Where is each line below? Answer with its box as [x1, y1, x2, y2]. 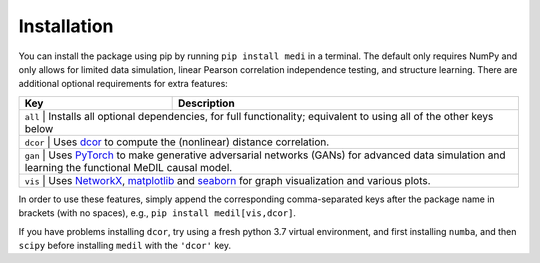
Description [177, 96, 235, 110]
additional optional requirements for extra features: [18, 78, 229, 90]
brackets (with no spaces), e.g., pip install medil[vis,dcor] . [18, 207, 297, 219]
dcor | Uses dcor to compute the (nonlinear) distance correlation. [24, 135, 330, 149]
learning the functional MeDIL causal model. [24, 160, 233, 174]
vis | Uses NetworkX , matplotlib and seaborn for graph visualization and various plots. [24, 173, 431, 187]
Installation [18, 15, 114, 37]
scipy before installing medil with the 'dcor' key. [18, 239, 232, 251]
